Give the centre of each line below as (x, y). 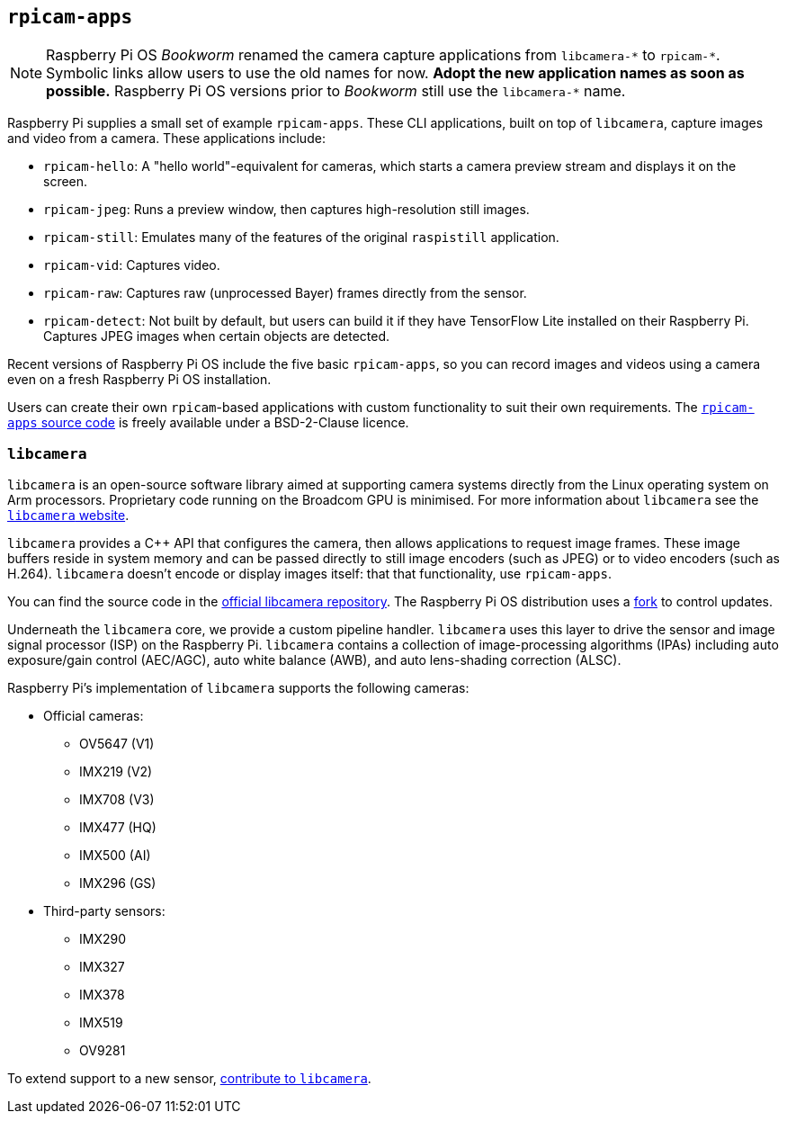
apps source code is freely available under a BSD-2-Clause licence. (208, 423)
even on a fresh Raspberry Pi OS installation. (139, 380)
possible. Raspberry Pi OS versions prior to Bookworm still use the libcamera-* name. (336, 91)
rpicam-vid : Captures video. (132, 265)
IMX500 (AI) (115, 856)
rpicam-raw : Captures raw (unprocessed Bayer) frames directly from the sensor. (285, 293)
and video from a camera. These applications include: (166, 139)
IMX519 (101, 1023)
